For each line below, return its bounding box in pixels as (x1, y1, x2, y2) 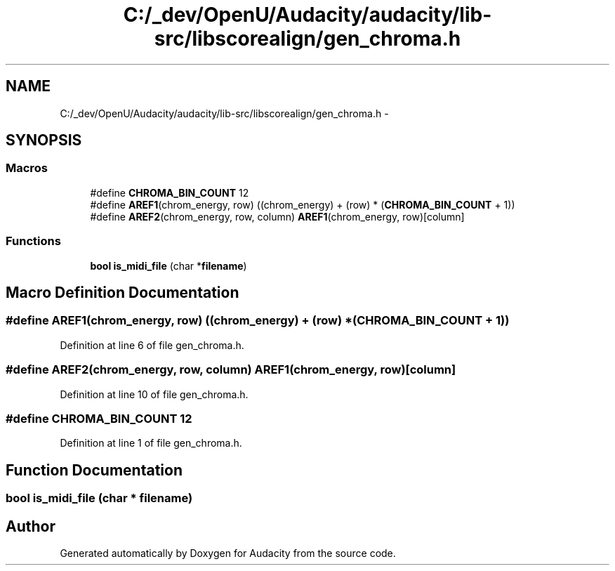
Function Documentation (6, 461, 183, 479)
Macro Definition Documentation (6, 283, 239, 301)
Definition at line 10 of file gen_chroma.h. (60, 388, 249, 400)
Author (6, 517, 55, 535)
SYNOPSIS (6, 131, 82, 150)
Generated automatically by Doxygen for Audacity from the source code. (60, 546, 396, 559)
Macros (6, 161, 48, 176)
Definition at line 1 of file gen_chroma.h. (60, 437, 242, 449)
